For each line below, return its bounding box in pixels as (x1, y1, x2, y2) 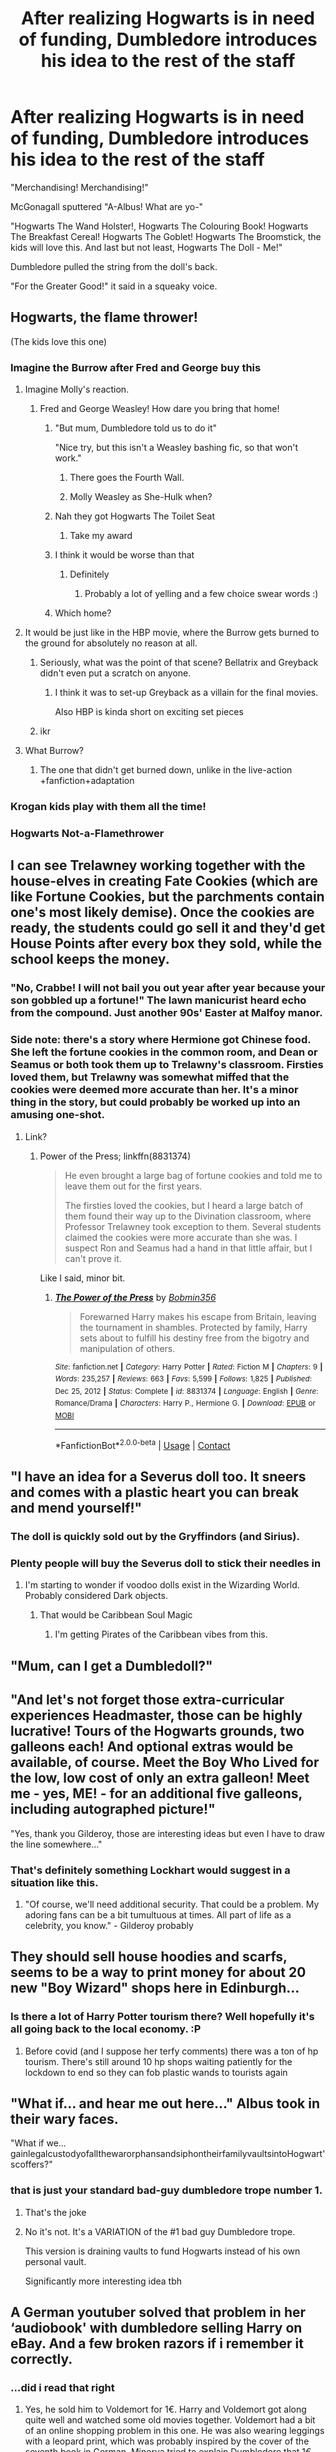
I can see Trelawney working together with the (10, 857, 306, 874)
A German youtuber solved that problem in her (10, 2304, 307, 2321)
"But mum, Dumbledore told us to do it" (54, 422, 218, 434)
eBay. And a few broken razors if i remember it (10, 2335, 304, 2352)
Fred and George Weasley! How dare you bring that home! (39, 403, 280, 415)
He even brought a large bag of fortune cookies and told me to (64, 1169, 323, 1181)
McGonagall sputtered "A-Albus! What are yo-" (10, 200, 204, 212)
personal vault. (24, 2255, 87, 2267)
